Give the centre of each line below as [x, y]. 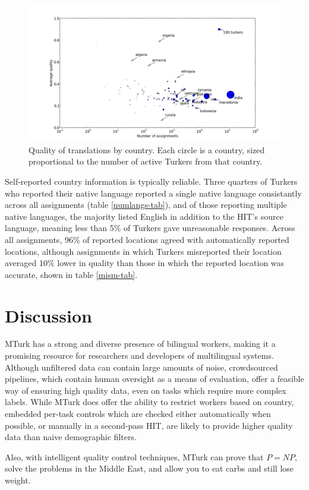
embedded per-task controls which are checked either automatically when [138, 414]
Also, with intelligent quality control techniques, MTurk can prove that [134, 456]
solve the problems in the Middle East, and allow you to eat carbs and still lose [149, 468]
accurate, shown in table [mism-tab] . [71, 274]
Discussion [48, 315]
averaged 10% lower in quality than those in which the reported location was [145, 263]
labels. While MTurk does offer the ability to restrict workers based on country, [149, 402]
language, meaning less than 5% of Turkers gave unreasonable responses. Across [150, 228]
